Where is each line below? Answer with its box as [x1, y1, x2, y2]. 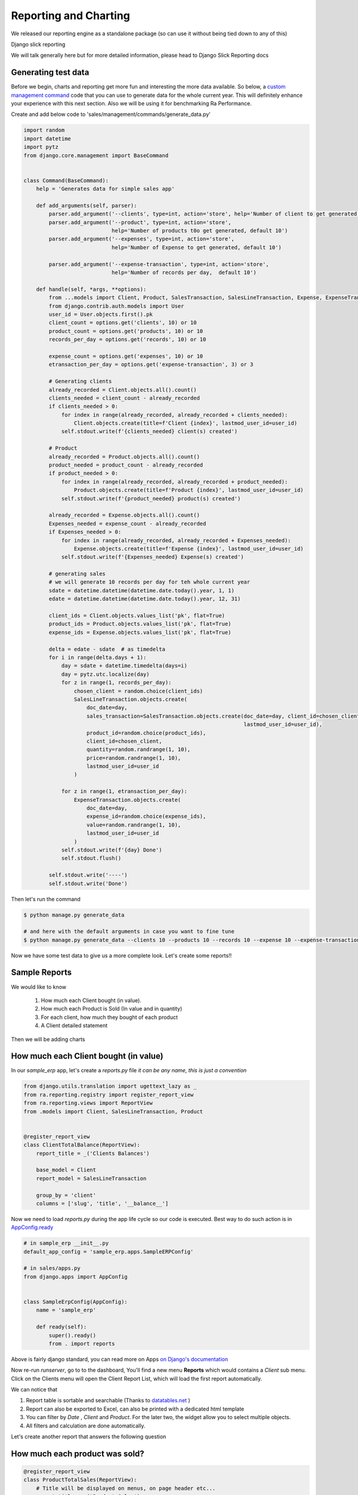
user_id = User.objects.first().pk [48, 311, 153, 318]
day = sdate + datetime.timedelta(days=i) [61, 663, 187, 669]
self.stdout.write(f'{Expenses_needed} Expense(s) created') [61, 554, 244, 560]
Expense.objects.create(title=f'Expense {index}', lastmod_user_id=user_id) [73, 545, 304, 552]
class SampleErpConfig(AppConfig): [23, 1298, 128, 1305]
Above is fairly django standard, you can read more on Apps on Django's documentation [11, 1355, 229, 1363]
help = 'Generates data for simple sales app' [36, 185, 175, 193]
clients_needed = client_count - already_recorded [48, 395, 200, 401]
